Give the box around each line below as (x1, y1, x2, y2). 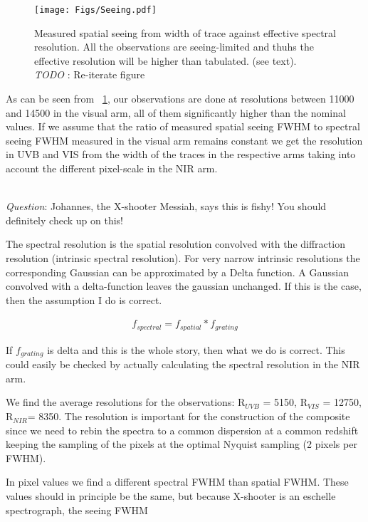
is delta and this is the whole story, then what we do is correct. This (47, 342, 345, 357)
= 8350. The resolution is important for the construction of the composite (27, 409, 350, 424)
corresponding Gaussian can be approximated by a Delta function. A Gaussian (6, 264, 349, 279)
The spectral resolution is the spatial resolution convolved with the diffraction (6, 236, 345, 251)
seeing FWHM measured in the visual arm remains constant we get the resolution (6, 132, 363, 147)
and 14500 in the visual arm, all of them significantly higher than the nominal (6, 105, 346, 120)
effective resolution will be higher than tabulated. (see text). (34, 53, 297, 68)
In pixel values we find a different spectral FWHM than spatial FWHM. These (6, 474, 349, 489)
